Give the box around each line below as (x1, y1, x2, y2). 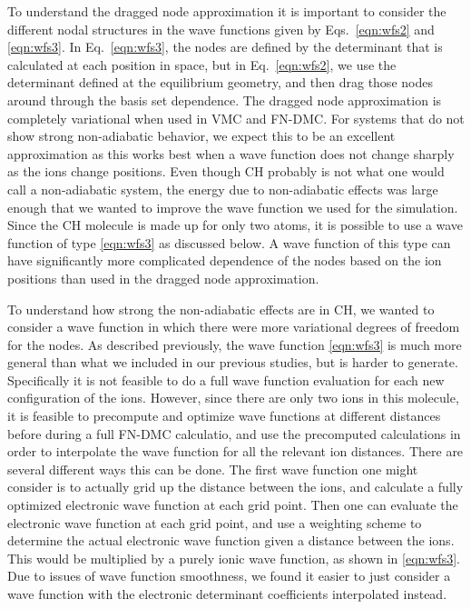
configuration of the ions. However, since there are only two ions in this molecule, (7, 388, 459, 407)
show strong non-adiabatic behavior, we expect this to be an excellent (7, 126, 396, 145)
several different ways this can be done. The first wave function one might (7, 459, 418, 478)
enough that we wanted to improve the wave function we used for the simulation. (7, 197, 458, 216)
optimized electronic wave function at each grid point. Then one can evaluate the (7, 495, 458, 514)
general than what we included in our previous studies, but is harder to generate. (7, 353, 458, 372)
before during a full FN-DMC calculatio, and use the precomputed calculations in (7, 424, 461, 443)
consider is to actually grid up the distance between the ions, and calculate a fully (7, 477, 464, 496)
